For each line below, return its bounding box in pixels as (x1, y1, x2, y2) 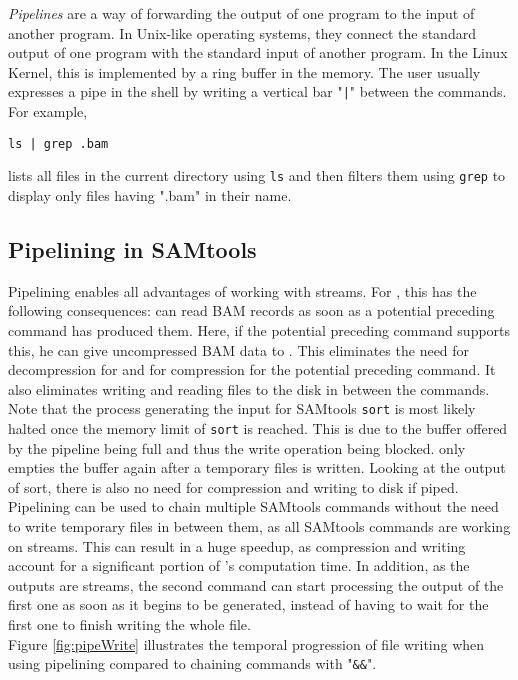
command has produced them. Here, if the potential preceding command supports (8, 319, 511, 340)
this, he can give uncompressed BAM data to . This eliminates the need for (8, 339, 470, 360)
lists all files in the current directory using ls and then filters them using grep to (8, 165, 506, 186)
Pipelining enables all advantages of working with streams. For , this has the (8, 280, 477, 301)
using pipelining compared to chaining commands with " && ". (8, 653, 377, 674)
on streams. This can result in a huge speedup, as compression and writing (8, 535, 466, 556)
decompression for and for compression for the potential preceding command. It (8, 359, 496, 380)
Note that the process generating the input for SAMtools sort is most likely (8, 398, 476, 419)
